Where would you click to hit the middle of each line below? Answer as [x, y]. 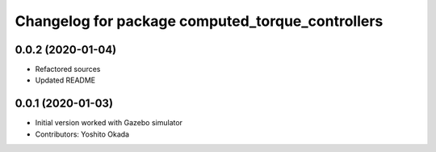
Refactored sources [68, 70]
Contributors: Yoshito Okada [82, 134]
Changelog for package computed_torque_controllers [199, 21]
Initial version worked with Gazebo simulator [109, 123]
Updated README [65, 80]
